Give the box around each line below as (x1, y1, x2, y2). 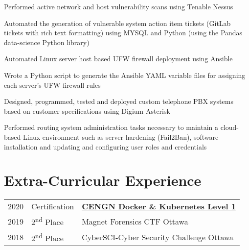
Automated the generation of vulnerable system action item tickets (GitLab (4, 18, 231, 28)
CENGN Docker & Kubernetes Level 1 (82, 200, 236, 212)
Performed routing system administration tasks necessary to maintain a (4, 122, 219, 132)
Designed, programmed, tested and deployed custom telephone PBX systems (4, 96, 233, 106)
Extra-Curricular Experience (4, 170, 202, 190)
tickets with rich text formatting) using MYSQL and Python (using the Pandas (4, 27, 243, 38)
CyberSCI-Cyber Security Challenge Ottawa (82, 231, 234, 243)
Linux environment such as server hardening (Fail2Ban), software (23, 131, 219, 142)
